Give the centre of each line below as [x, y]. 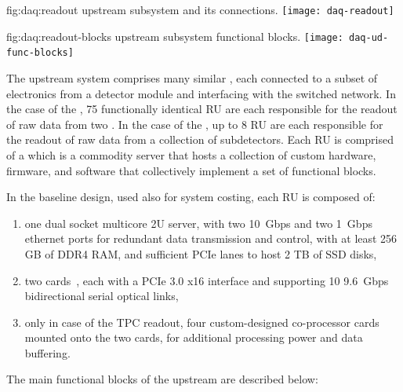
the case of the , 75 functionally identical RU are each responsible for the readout [202, 109]
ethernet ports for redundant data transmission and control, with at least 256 [211, 238]
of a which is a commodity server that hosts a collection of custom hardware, [191, 154]
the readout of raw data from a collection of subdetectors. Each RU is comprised [200, 139]
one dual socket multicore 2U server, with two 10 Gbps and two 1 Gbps [198, 223]
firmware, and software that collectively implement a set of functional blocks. [191, 170]
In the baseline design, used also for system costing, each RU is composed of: [191, 197]
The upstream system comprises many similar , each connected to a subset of [192, 77]
